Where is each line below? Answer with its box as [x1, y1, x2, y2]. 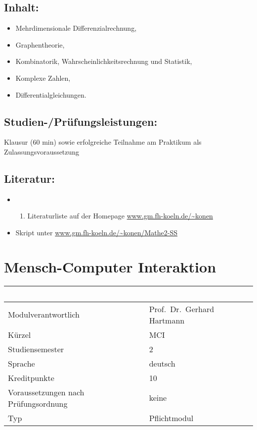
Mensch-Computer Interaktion [4, 256, 216, 276]
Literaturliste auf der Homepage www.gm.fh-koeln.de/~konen [27, 211, 213, 221]
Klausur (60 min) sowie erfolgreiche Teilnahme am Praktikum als [4, 137, 202, 147]
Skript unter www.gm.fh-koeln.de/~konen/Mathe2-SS [15, 227, 177, 237]
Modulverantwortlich [8, 309, 80, 321]
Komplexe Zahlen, [15, 72, 71, 83]
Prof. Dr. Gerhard [149, 303, 214, 315]
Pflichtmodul [149, 412, 194, 424]
